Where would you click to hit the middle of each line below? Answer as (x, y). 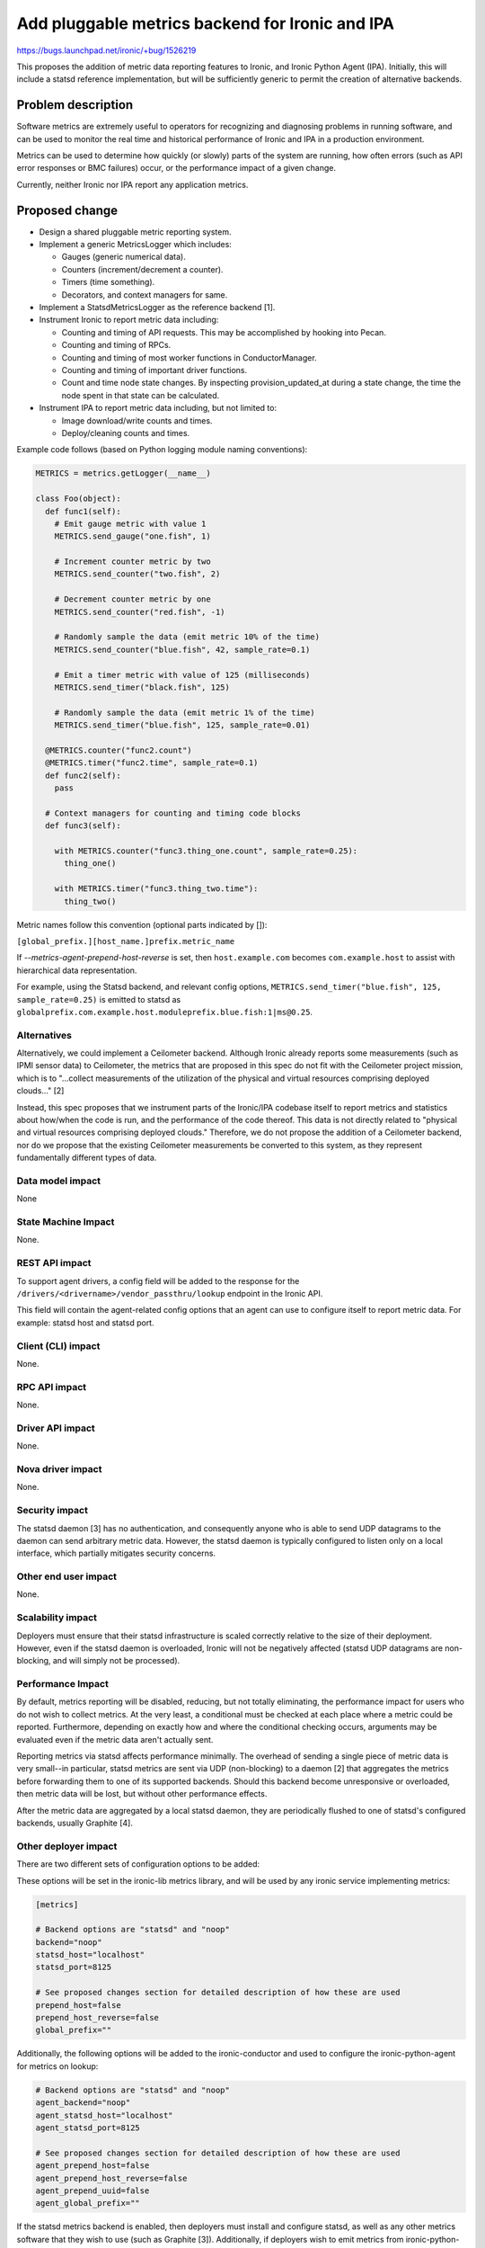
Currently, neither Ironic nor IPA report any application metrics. (132, 184)
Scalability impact (57, 1618)
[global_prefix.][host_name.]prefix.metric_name (126, 941)
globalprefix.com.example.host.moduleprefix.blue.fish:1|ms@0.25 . (165, 1012)
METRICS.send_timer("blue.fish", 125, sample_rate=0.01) (182, 725)
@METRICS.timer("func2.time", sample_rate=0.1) (152, 763)
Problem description (75, 105)
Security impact (53, 1511)
